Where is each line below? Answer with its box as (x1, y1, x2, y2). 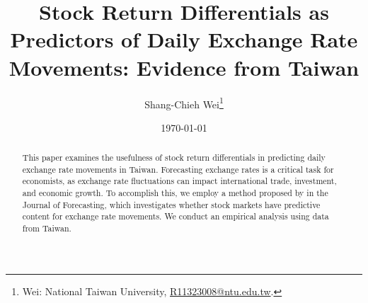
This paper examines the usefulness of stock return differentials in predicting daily (22, 151, 326, 164)
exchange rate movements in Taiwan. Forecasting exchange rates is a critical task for (22, 163, 334, 175)
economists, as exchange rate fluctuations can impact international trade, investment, (22, 175, 337, 187)
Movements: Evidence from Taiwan (8, 52, 360, 81)
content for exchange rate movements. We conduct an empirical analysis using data (22, 210, 329, 222)
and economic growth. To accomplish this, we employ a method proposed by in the (22, 187, 328, 199)
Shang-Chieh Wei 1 (144, 94, 224, 111)
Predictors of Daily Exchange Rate (10, 25, 358, 54)
